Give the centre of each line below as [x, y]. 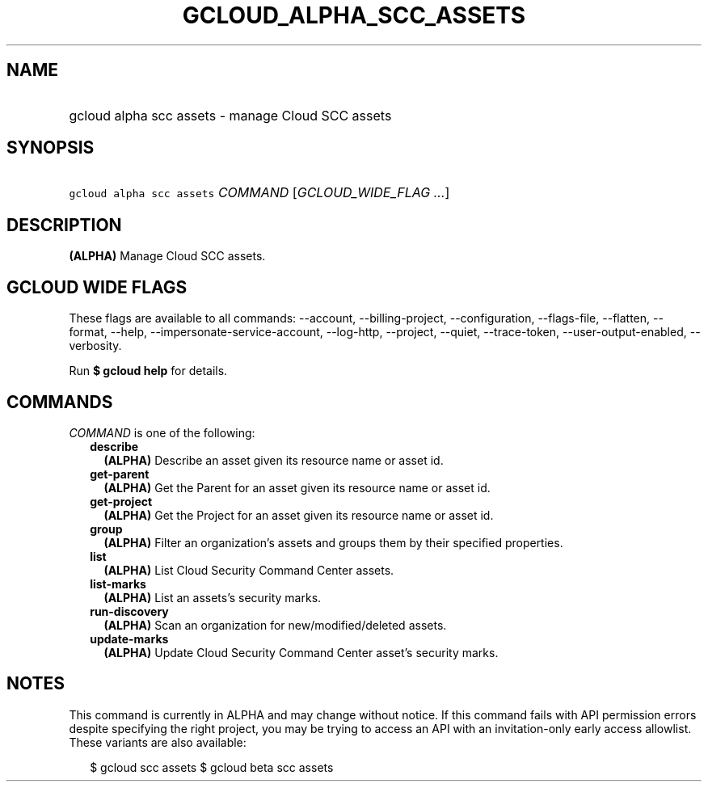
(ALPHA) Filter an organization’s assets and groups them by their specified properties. [333, 542]
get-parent [120, 474]
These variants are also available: [158, 742]
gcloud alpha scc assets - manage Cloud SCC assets [230, 115]
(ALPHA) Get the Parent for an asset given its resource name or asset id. [297, 487]
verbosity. [95, 346]
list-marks [118, 584]
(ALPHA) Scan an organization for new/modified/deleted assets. [275, 625]
